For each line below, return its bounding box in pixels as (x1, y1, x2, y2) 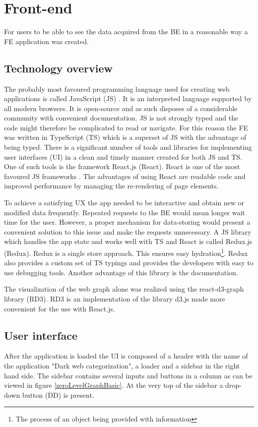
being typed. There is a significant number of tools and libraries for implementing (4, 142, 252, 152)
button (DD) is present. (22, 389, 94, 400)
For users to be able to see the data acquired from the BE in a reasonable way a (4, 26, 248, 37)
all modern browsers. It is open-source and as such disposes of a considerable (4, 103, 238, 113)
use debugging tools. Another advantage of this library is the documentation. (4, 267, 238, 277)
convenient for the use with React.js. (4, 303, 115, 313)
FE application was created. (4, 36, 89, 46)
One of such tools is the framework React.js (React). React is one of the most (4, 161, 240, 172)
